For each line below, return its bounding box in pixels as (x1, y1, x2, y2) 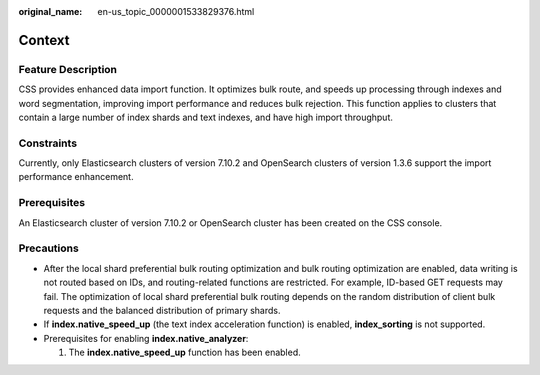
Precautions (18, 241, 79, 255)
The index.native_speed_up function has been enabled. (68, 346, 301, 359)
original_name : (18, 6, 83, 17)
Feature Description (18, 62, 118, 76)
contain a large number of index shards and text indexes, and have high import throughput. (18, 111, 394, 123)
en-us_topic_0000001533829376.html (97, 6, 255, 17)
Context (18, 31, 70, 49)
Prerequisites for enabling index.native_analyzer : (43, 332, 249, 344)
